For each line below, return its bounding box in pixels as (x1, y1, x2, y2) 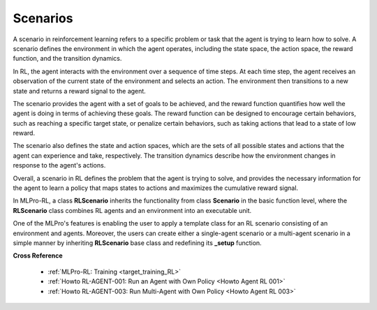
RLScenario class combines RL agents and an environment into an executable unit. (13, 206, 252, 214)
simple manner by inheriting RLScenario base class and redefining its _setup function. (13, 238, 262, 247)
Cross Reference (13, 251, 63, 260)
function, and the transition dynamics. (13, 54, 122, 63)
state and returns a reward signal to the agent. (13, 87, 146, 95)
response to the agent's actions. (13, 161, 106, 170)
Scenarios (13, 10, 73, 26)
